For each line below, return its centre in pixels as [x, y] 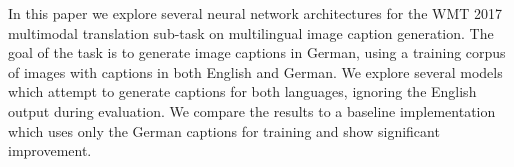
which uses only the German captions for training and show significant [224, 130]
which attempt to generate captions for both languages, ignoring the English [242, 91]
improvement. [50, 150]
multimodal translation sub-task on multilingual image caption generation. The [251, 32]
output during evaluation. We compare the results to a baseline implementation [252, 110]
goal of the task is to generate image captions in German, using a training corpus [257, 52]
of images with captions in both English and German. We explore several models [255, 71]
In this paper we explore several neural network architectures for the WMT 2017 [255, 13]
